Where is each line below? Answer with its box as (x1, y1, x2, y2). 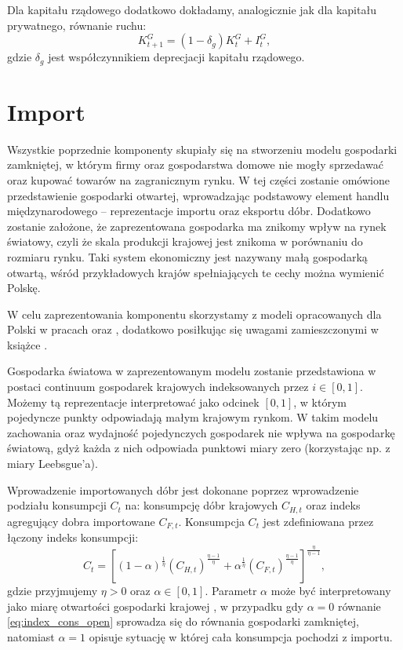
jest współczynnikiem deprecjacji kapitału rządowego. (48, 49, 305, 65)
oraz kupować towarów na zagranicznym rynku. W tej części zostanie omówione (7, 171, 390, 188)
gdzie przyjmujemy (7, 582, 98, 599)
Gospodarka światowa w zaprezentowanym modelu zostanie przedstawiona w (7, 363, 376, 379)
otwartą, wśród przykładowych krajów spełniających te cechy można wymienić (7, 264, 384, 280)
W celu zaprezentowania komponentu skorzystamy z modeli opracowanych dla (7, 305, 382, 322)
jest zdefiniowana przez (263, 513, 374, 529)
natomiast (7, 629, 55, 645)
